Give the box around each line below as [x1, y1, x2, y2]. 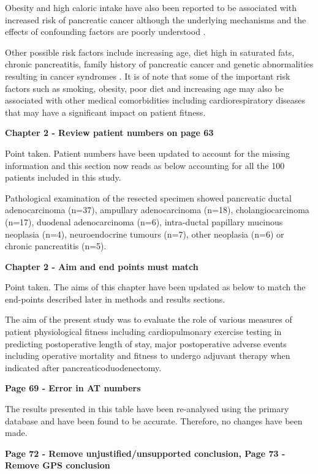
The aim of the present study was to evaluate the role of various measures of [5, 313, 292, 326]
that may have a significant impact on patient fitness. [5, 105, 206, 118]
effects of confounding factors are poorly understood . [5, 25, 206, 38]
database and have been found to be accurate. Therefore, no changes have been [5, 414, 303, 427]
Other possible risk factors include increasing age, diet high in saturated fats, [5, 45, 295, 58]
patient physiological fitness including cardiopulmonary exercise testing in [5, 325, 282, 338]
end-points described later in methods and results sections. [5, 292, 225, 305]
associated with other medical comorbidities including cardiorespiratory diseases [5, 94, 305, 107]
